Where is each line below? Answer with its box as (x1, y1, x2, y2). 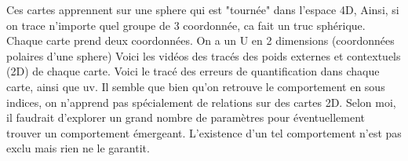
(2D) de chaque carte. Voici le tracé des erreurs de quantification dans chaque (6, 63, 380, 79)
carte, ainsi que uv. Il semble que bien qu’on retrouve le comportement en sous (6, 78, 385, 94)
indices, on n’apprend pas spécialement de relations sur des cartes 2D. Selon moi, (6, 93, 396, 110)
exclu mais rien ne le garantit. (6, 140, 150, 156)
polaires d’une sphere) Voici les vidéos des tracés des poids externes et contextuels (6, 47, 401, 64)
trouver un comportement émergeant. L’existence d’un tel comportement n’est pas (6, 124, 402, 141)
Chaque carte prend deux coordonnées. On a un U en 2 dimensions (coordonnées (6, 32, 395, 49)
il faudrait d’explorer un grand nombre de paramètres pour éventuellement (6, 109, 365, 126)
